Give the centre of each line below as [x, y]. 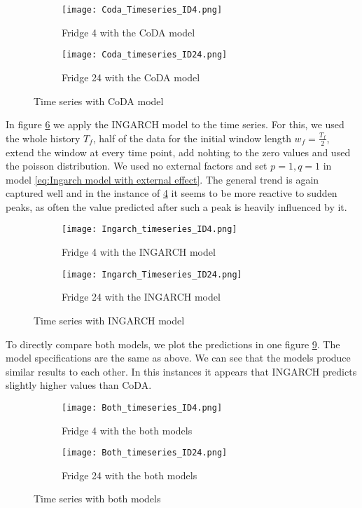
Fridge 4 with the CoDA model [128, 32]
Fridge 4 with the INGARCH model [139, 252]
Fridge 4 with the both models [127, 430]
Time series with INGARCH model [109, 320]
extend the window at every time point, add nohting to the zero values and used [178, 152]
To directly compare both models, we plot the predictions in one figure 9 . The [173, 344]
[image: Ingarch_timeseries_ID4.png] [149, 229]
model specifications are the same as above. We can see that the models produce [178, 358]
